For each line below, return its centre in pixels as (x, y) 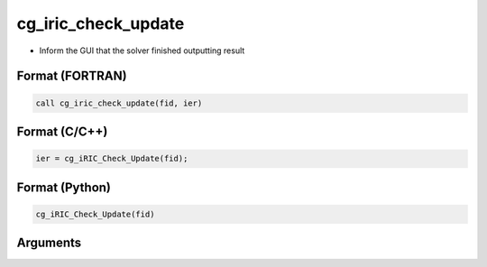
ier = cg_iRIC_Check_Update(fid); (112, 159)
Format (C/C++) (62, 131)
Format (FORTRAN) (72, 76)
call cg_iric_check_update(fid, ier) (119, 103)
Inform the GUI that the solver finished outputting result (142, 51)
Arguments (49, 243)
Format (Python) (64, 187)
